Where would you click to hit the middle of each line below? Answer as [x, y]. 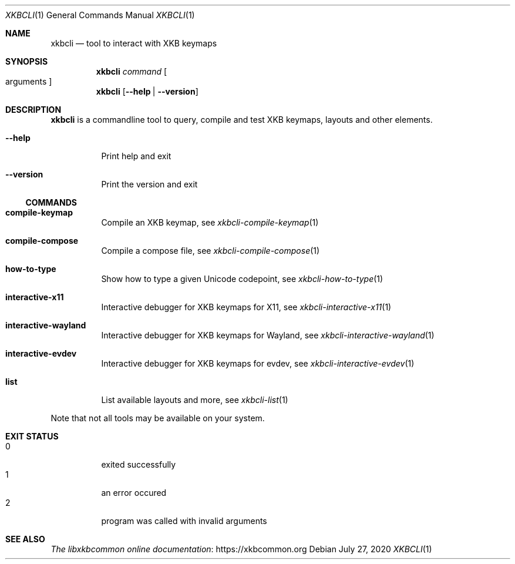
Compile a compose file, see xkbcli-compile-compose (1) [211, 251]
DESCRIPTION [33, 110]
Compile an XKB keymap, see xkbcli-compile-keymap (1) [210, 222]
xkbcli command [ [132, 71]
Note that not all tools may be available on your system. [158, 418]
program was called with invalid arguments [184, 521]
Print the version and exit [149, 184]
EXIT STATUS [32, 436]
